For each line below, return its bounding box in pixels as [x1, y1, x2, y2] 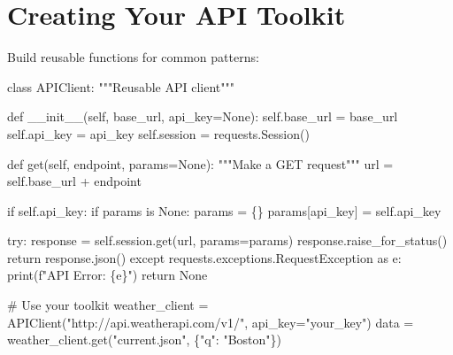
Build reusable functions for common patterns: [7, 48, 259, 66]
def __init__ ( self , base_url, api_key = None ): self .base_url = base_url [7, 107, 398, 126]
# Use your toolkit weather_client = [7, 296, 209, 314]
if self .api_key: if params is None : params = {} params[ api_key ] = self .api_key [7, 201, 441, 220]
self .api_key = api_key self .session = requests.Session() [7, 124, 310, 143]
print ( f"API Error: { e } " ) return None [7, 266, 208, 284]
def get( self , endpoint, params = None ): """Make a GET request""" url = [7, 154, 394, 173]
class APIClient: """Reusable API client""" [7, 77, 234, 96]
